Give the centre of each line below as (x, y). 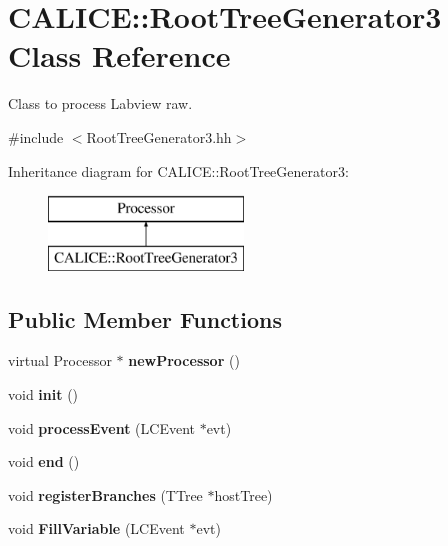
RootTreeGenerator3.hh (159, 136)
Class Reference (119, 55)
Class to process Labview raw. (100, 103)
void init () (43, 394)
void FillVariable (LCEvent (96, 528)
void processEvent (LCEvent (101, 427)
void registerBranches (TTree (105, 494)
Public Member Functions (145, 318)
